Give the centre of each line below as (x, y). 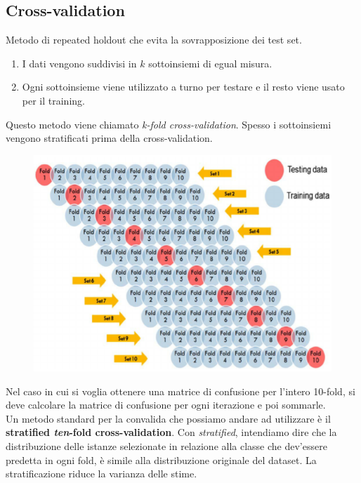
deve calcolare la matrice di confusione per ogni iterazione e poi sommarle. (166, 405)
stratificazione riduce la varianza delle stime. (101, 474)
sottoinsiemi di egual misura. (210, 63)
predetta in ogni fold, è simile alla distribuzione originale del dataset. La (161, 459)
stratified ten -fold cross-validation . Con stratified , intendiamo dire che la (171, 432)
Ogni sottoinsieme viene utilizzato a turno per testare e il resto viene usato (183, 87)
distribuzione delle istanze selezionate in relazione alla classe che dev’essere (166, 446)
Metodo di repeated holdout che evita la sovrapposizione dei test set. (154, 40)
